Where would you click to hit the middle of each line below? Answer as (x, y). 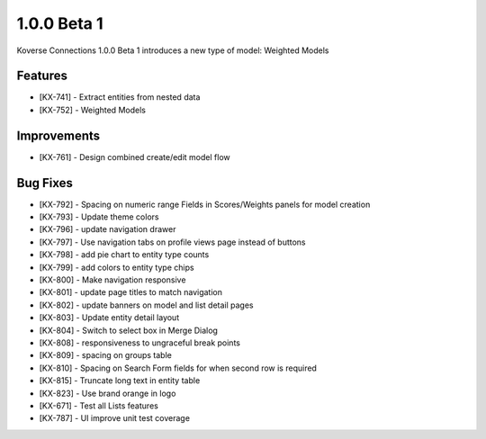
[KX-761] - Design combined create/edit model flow (135, 157)
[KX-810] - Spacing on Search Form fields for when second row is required (178, 368)
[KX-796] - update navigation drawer (108, 229)
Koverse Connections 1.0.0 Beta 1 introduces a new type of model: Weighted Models (173, 50)
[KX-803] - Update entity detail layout (109, 318)
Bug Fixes (45, 183)
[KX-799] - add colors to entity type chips (117, 267)
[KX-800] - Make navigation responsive (112, 280)
